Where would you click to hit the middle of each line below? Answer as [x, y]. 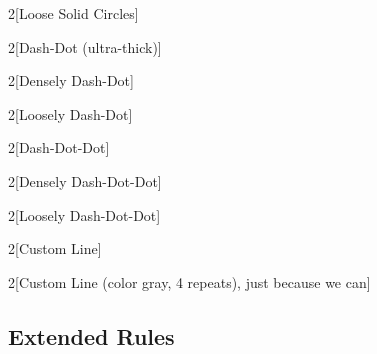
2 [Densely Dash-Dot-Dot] [85, 180]
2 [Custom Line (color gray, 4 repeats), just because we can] [189, 281]
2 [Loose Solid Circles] [73, 13]
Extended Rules [91, 335]
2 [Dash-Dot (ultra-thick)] [85, 46]
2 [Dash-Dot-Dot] [59, 147]
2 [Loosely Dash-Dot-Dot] [84, 214]
